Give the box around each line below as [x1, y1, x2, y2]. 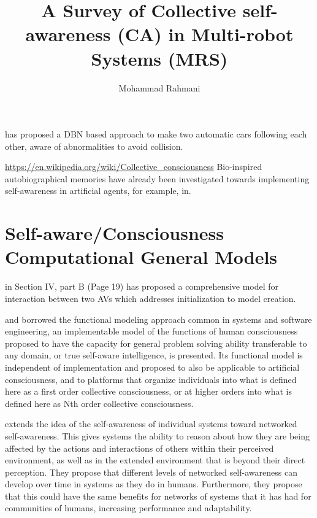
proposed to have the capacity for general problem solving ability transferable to [5, 336, 307, 349]
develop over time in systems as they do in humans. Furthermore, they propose [5, 477, 302, 490]
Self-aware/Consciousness [5, 220, 224, 245]
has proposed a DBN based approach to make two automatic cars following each [5, 128, 307, 141]
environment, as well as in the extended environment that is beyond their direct [5, 454, 305, 466]
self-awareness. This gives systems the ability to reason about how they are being [5, 429, 310, 442]
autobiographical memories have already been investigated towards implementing [5, 172, 310, 185]
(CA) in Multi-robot [117, 21, 294, 47]
